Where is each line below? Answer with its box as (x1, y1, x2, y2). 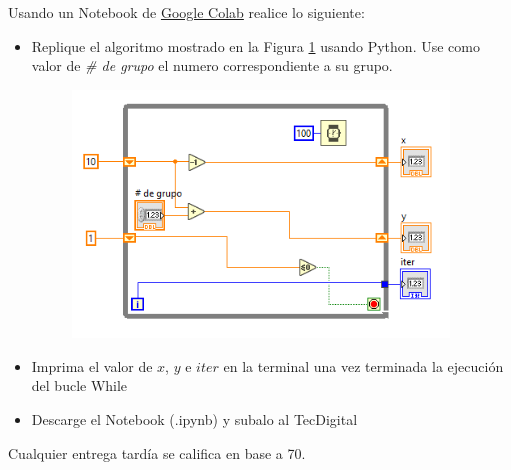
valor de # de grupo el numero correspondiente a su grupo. (31, 55, 393, 76)
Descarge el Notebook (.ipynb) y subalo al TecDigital (31, 409, 358, 429)
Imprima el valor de (31, 355, 153, 376)
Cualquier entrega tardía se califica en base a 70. (8, 442, 306, 463)
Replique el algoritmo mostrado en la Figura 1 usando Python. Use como (31, 35, 480, 56)
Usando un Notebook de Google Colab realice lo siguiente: (8, 2, 365, 22)
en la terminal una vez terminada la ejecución (223, 355, 504, 376)
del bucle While (31, 375, 128, 396)
